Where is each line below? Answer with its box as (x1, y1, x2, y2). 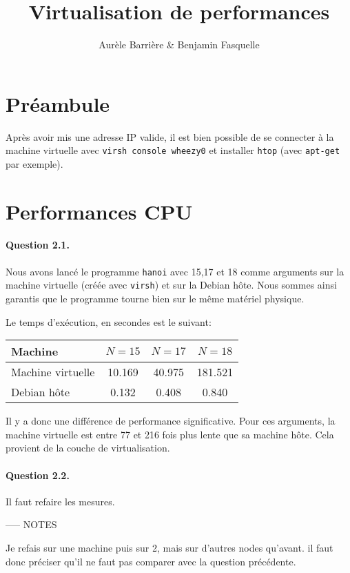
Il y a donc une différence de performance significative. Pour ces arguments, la (6, 414, 336, 428)
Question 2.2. (6, 467, 70, 482)
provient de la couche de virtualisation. (6, 440, 170, 455)
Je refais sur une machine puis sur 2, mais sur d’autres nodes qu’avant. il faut (6, 540, 333, 554)
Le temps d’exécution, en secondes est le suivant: (6, 314, 212, 329)
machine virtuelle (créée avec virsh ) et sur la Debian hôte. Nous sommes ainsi (6, 278, 337, 292)
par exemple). (6, 156, 63, 171)
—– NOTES (6, 517, 57, 532)
